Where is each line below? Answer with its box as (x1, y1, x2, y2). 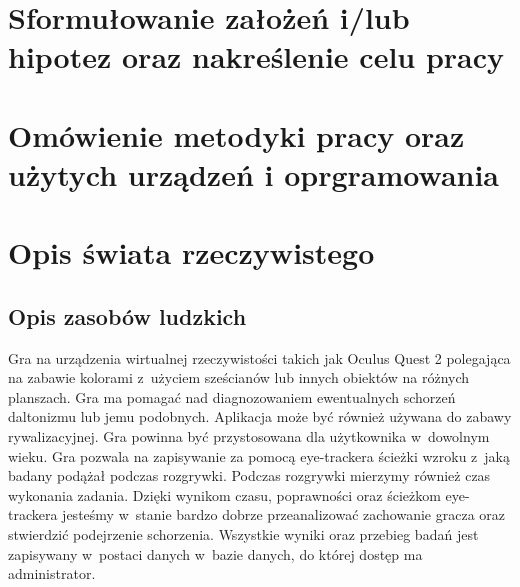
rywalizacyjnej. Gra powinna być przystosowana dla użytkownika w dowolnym (8, 426, 490, 447)
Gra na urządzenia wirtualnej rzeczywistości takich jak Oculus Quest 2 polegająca (8, 347, 511, 368)
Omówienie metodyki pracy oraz (8, 114, 465, 155)
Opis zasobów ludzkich (8, 300, 247, 331)
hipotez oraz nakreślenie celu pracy (8, 36, 505, 77)
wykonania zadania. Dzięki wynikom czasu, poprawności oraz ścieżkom (8, 484, 441, 505)
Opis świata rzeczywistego (8, 232, 375, 273)
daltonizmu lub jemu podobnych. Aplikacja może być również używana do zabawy (8, 406, 512, 427)
